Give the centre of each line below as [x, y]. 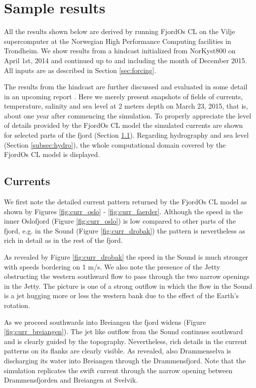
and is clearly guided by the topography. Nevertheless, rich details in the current [126, 341]
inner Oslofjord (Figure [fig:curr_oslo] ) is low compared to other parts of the [120, 221]
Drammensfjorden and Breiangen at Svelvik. [71, 380]
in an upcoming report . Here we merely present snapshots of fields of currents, [124, 96]
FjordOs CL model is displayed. [52, 154]
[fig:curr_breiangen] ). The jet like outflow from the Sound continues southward [124, 331]
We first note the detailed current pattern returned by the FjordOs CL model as [126, 202]
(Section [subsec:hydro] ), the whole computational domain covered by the [115, 144]
